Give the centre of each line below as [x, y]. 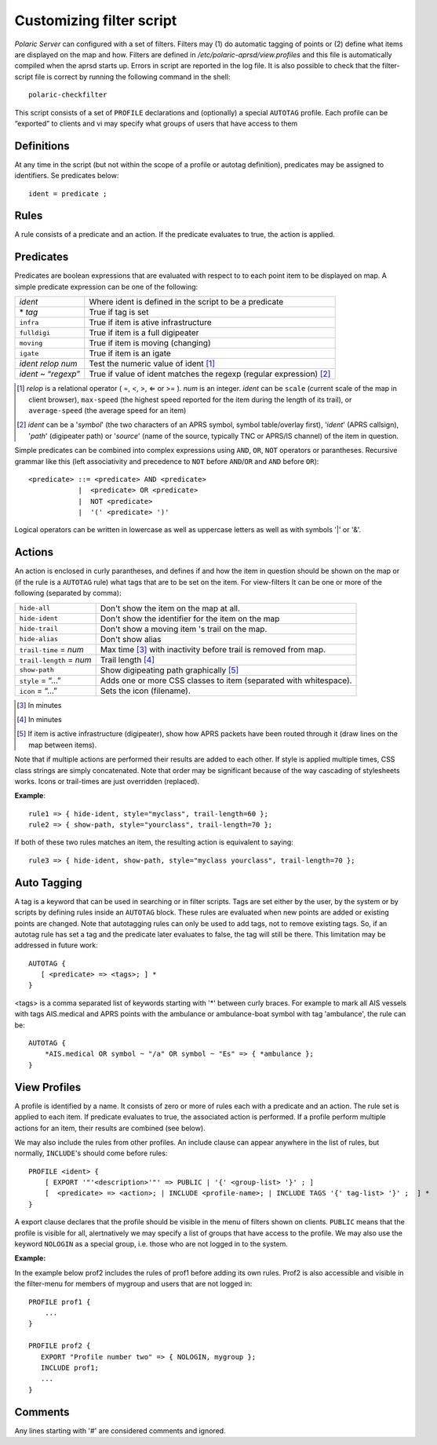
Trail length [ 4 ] [127, 659]
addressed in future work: [56, 945]
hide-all [35, 608]
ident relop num [48, 363]
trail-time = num [51, 649]
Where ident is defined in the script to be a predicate [186, 302]
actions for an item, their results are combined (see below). [110, 1128]
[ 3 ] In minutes [39, 705]
